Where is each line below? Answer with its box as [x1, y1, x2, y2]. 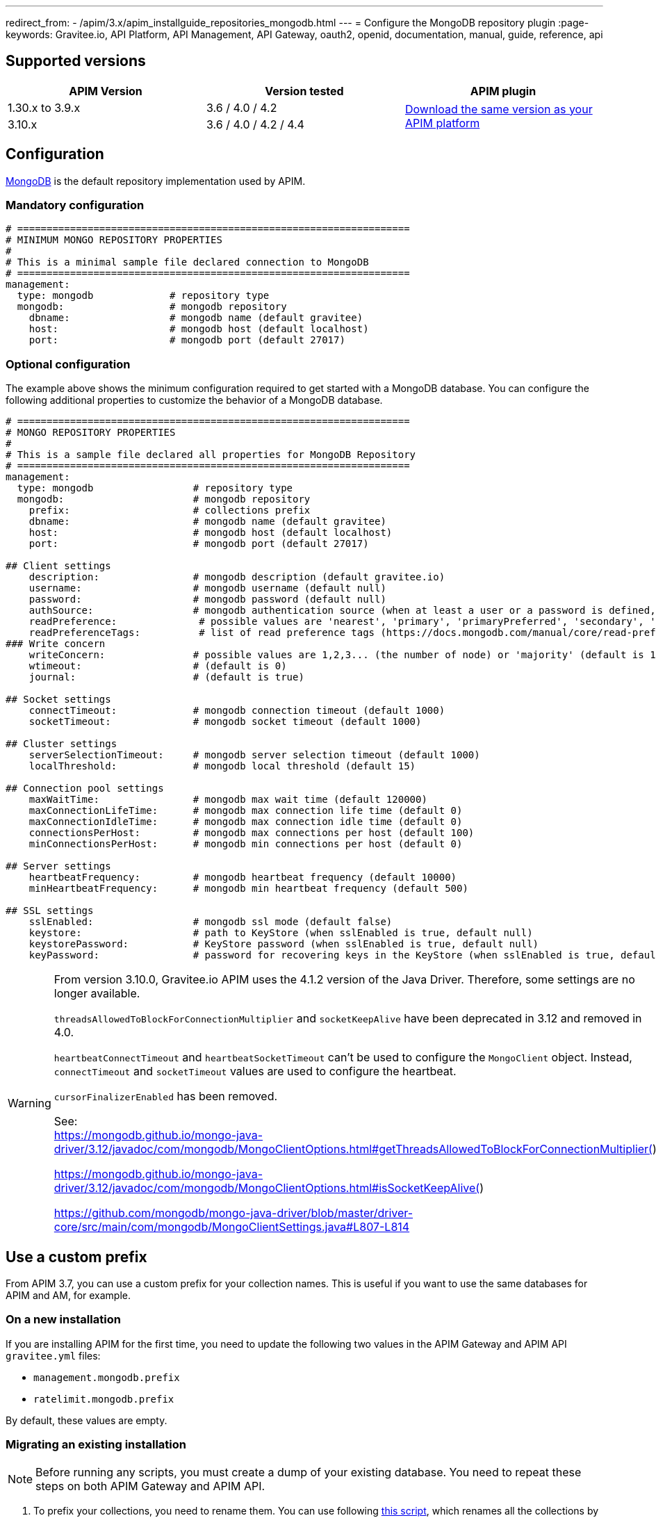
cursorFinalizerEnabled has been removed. [54, 1089, 278, 1104]
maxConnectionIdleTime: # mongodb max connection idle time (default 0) [28, 816, 463, 828]
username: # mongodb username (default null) [28, 582, 386, 594]
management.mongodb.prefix [33, 1371, 180, 1383]
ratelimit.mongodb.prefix [33, 1393, 174, 1405]
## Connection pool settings [6, 783, 164, 794]
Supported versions [6, 52, 146, 70]
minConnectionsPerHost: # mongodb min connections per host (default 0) [28, 838, 463, 850]
